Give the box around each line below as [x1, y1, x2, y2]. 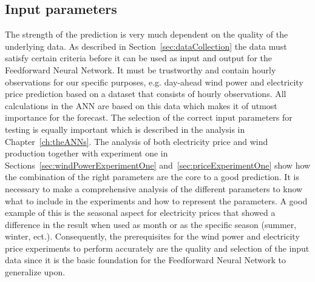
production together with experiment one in [5, 147, 168, 159]
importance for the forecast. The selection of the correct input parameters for [5, 111, 293, 124]
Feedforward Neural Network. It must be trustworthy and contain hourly [5, 63, 276, 76]
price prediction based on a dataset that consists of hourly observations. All [5, 87, 286, 100]
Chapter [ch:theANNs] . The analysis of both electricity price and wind [5, 135, 268, 147]
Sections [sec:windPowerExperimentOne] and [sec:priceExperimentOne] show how [5, 158, 311, 171]
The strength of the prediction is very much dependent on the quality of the [5, 28, 288, 41]
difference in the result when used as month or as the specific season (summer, [5, 218, 297, 230]
